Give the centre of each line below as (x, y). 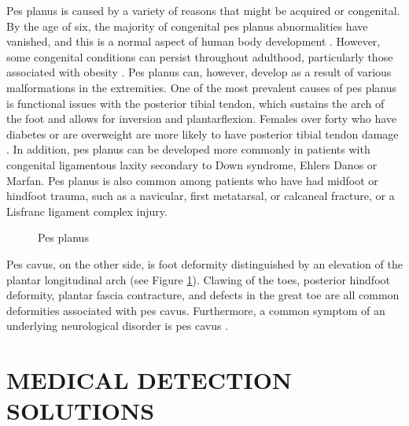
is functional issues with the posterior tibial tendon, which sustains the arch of (195, 103)
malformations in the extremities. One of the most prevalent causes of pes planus (202, 87)
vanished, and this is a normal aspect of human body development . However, (193, 41)
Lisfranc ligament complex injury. (87, 211)
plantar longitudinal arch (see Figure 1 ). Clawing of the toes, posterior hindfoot (198, 279)
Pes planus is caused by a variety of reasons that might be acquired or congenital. (203, 10)
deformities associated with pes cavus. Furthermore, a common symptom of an (196, 310)
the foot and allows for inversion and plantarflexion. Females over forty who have (202, 119)
